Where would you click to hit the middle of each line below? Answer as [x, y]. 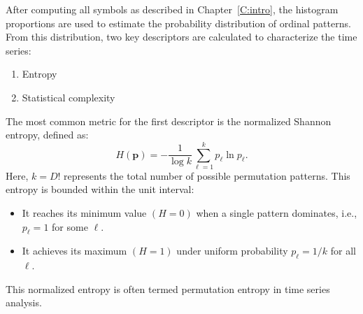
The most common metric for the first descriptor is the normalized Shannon [169, 121]
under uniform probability [232, 251]
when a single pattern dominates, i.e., [277, 213]
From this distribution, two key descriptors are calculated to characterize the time [181, 37]
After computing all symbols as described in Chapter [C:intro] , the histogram [172, 9]
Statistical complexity [69, 97]
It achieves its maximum [74, 251]
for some [70, 226]
